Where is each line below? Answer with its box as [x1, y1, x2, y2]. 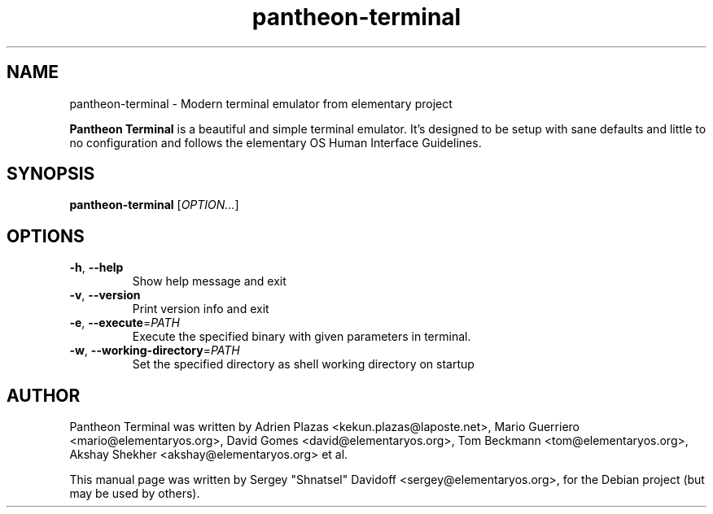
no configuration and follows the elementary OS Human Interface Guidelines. [69, 135, 482, 150]
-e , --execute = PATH [69, 316, 180, 330]
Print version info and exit [132, 302, 269, 316]
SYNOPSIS [7, 163, 95, 185]
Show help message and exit [132, 274, 287, 289]
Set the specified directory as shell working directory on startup [132, 357, 475, 372]
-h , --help [69, 260, 124, 275]
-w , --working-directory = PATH [69, 343, 240, 358]
